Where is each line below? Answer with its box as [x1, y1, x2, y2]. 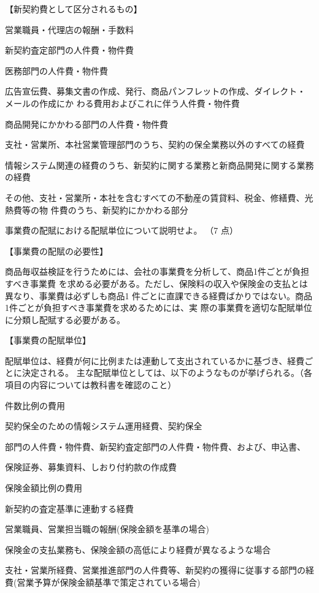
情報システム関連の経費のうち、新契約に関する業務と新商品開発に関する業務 [5, 158, 314, 171]
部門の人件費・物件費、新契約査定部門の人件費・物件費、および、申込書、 [5, 440, 306, 453]
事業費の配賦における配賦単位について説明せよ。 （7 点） [5, 224, 238, 237]
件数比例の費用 [5, 399, 65, 411]
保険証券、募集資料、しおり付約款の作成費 [5, 461, 177, 473]
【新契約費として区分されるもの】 [5, 2, 142, 15]
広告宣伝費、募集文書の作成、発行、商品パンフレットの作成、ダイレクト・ [5, 85, 306, 98]
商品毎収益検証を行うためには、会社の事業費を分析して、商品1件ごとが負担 [5, 265, 309, 278]
